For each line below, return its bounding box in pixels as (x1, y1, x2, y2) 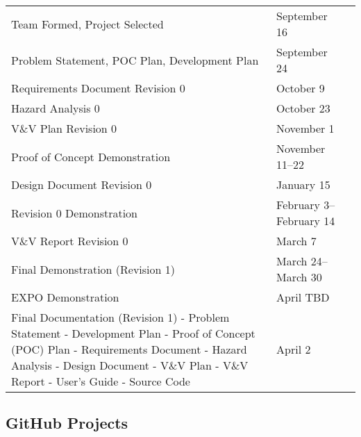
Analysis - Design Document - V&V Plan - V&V (11, 357, 249, 373)
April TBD (276, 289, 330, 305)
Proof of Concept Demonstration (11, 148, 171, 165)
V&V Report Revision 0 (11, 233, 128, 249)
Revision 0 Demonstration (11, 204, 138, 221)
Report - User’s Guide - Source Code (11, 373, 190, 389)
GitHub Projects (6, 412, 128, 434)
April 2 (276, 341, 311, 357)
